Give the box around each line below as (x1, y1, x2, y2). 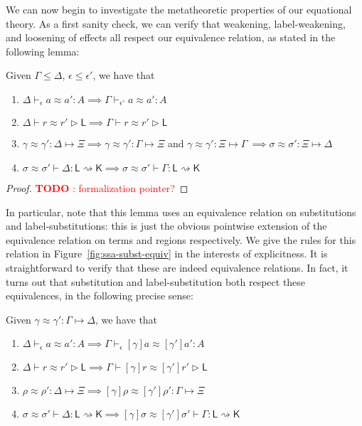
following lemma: (6, 43, 80, 58)
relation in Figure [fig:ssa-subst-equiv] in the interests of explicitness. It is (6, 246, 328, 261)
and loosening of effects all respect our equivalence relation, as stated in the (6, 30, 336, 45)
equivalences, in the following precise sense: (6, 288, 193, 303)
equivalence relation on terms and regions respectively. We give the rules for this (6, 232, 356, 247)
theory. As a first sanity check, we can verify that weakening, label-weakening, (6, 16, 346, 31)
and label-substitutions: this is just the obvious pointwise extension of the (6, 218, 327, 233)
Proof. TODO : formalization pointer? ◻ (6, 181, 188, 196)
